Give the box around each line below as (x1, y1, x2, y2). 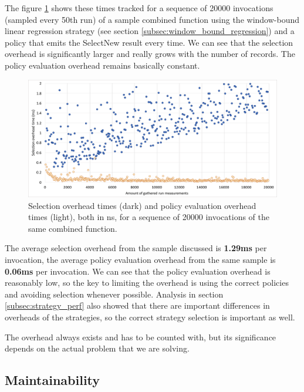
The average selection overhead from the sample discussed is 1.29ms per (5, 242, 267, 254)
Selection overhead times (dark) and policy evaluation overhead (28, 199, 256, 211)
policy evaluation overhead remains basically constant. (5, 59, 200, 71)
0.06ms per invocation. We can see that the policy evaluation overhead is (5, 265, 271, 277)
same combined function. (28, 222, 117, 234)
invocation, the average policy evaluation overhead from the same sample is (5, 253, 276, 265)
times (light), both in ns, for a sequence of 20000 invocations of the (28, 211, 270, 223)
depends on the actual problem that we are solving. (5, 342, 190, 354)
